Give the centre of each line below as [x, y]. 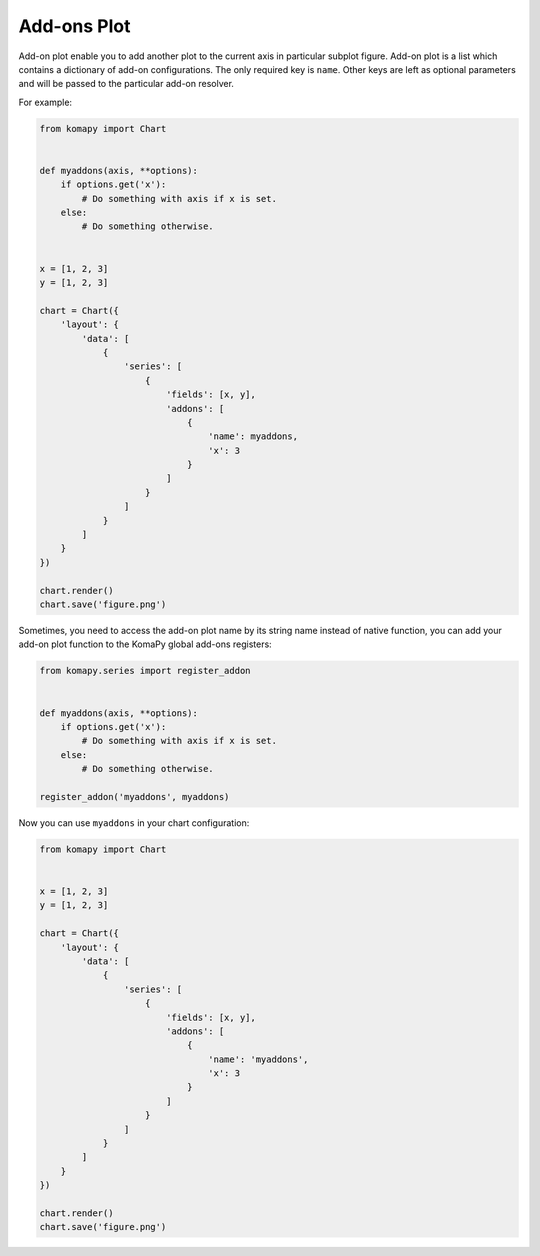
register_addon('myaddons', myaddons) [134, 796]
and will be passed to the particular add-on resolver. [126, 84]
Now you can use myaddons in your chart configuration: [134, 822]
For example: [45, 102]
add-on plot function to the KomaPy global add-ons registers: [145, 644]
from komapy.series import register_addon [145, 671]
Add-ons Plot [74, 26]
